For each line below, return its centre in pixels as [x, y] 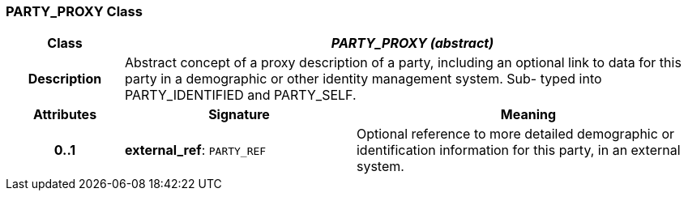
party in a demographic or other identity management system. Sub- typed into [363, 79]
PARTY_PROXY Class [74, 11]
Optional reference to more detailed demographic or [515, 134]
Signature [239, 115]
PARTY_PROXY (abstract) [412, 43]
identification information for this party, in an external [518, 150]
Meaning [528, 115]
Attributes [65, 115]
